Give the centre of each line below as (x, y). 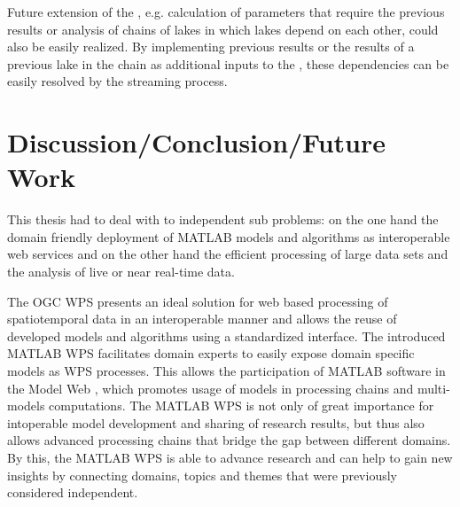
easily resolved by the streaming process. (117, 81)
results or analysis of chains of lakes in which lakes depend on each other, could (223, 29)
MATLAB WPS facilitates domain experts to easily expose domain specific (211, 353)
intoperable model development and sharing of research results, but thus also (216, 422)
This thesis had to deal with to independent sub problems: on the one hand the (223, 219)
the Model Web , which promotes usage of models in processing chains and (211, 388)
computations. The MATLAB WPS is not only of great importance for (242, 406)
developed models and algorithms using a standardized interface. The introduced (226, 335)
